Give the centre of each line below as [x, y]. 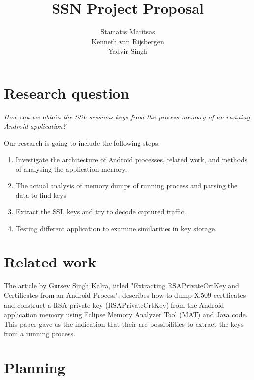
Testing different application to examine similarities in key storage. [116, 228]
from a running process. [40, 334]
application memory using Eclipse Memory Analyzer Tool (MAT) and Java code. [126, 314]
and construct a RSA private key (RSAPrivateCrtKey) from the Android [114, 305]
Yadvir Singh [128, 51]
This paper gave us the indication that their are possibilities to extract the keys [124, 324]
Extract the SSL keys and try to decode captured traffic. [101, 211]
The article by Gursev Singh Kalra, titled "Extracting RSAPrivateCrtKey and [122, 285]
